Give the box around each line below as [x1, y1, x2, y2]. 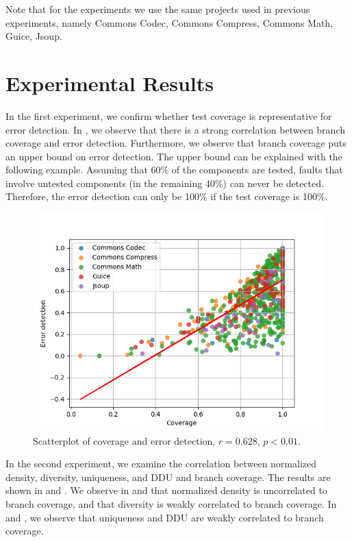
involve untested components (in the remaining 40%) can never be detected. [5, 175, 324, 190]
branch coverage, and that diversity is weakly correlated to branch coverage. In [5, 497, 337, 511]
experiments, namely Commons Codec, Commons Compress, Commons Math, [5, 15, 334, 29]
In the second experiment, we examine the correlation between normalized [5, 456, 317, 471]
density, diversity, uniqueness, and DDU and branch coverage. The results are [5, 469, 331, 484]
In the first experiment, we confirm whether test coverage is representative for [5, 108, 332, 123]
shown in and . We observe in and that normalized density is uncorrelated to [5, 483, 327, 497]
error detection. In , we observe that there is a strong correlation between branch [5, 122, 345, 136]
